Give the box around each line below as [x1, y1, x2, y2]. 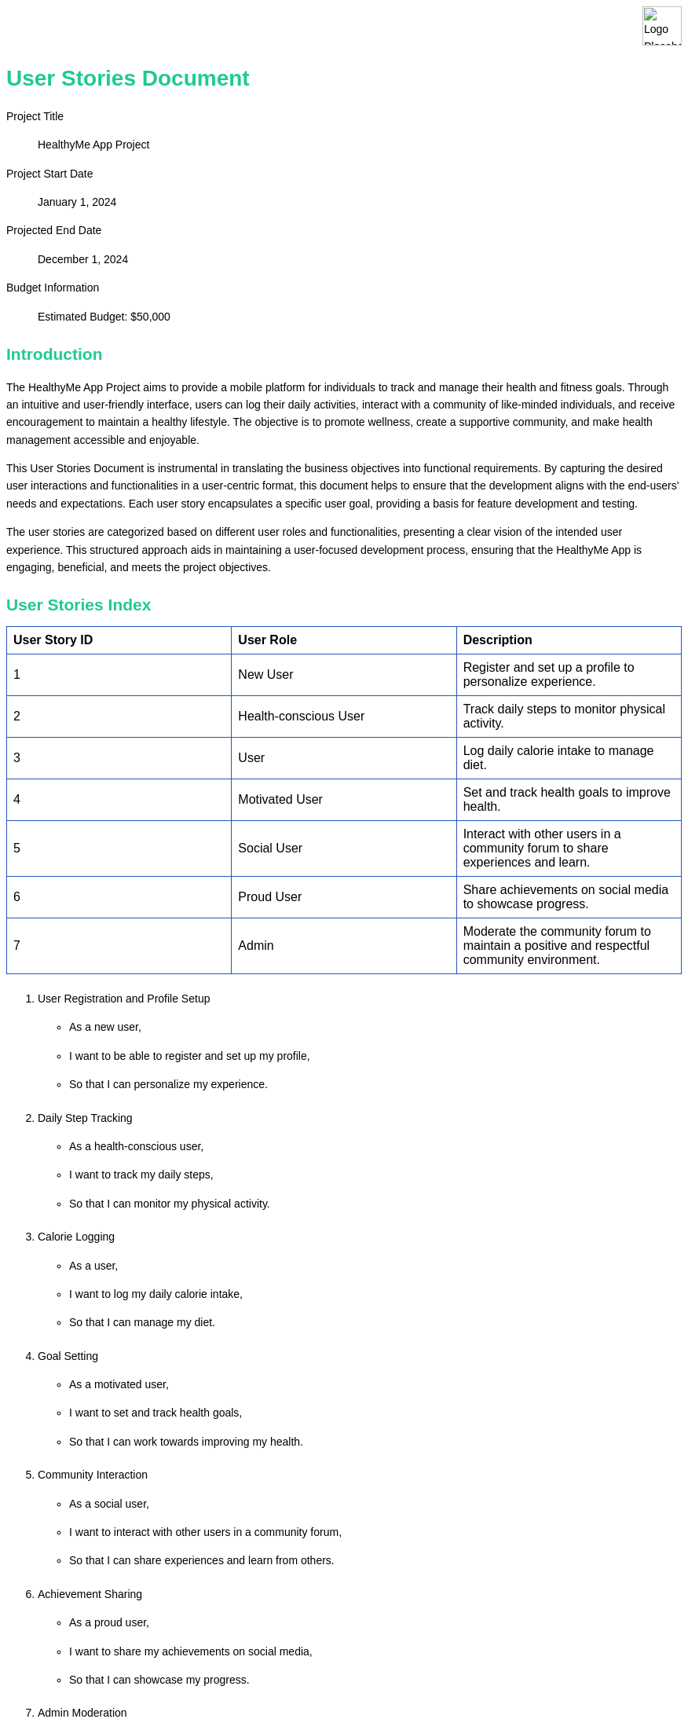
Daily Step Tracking [38, 1111, 133, 1124]
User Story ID [13, 633, 93, 647]
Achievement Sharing [38, 1587, 143, 1600]
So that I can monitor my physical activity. [69, 1197, 270, 1210]
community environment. [463, 953, 600, 967]
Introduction [6, 344, 103, 363]
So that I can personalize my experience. [69, 1078, 268, 1091]
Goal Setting [38, 1349, 99, 1362]
